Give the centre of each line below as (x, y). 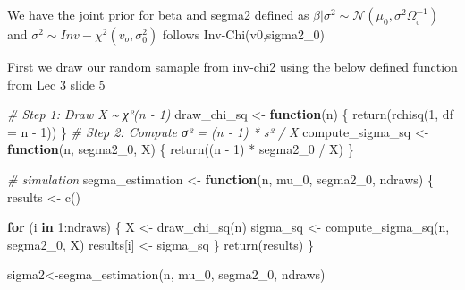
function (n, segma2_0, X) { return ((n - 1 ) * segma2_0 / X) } (181, 149)
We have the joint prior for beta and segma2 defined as (158, 14)
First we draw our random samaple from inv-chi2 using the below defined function (232, 66)
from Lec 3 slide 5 (56, 84)
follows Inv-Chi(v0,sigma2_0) (243, 34)
